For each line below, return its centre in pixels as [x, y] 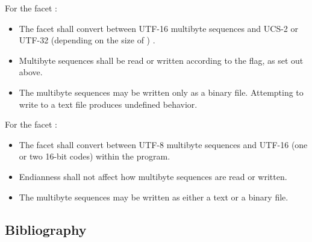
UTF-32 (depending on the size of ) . [87, 40]
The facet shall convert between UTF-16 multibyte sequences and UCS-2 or [159, 28]
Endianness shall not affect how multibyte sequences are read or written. [153, 176]
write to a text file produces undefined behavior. [108, 104]
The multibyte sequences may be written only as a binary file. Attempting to [161, 92]
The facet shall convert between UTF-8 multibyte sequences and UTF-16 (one [163, 144]
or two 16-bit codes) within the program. [95, 156]
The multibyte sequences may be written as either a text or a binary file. [154, 197]
